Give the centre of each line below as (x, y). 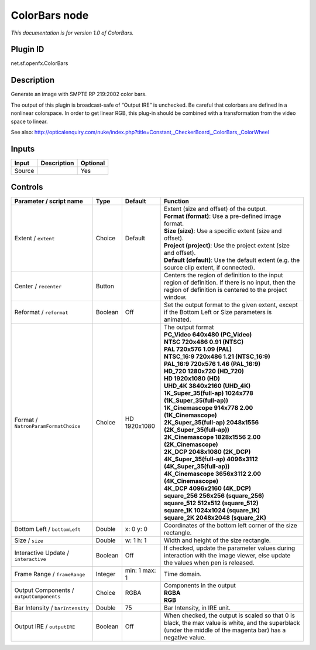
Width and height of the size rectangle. (218, 540)
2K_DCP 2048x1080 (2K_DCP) (207, 452)
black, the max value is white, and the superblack (232, 623)
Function (177, 201)
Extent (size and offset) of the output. (216, 209)
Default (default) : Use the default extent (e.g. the (232, 260)
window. (176, 297)
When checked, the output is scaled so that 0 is (230, 615)
